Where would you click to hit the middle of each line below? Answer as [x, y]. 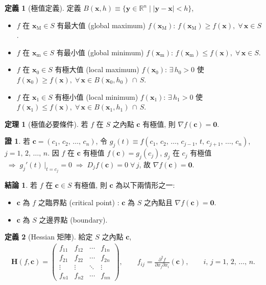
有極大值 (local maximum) [97, 69]
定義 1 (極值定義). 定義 [43, 8]
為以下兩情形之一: [145, 185]
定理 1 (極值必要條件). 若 [46, 124]
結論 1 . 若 [21, 185]
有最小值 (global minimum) [100, 52]
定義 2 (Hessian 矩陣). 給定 [49, 237]
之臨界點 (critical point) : [79, 202]
